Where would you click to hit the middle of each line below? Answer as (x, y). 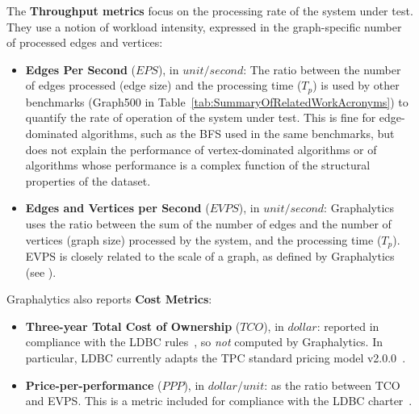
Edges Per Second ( (80, 69)
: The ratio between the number (322, 69)
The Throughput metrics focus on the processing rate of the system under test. (210, 10)
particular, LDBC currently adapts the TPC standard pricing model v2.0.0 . (216, 358)
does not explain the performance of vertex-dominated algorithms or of (201, 149)
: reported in (348, 326)
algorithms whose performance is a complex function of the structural (198, 165)
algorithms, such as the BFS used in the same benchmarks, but (238, 134)
